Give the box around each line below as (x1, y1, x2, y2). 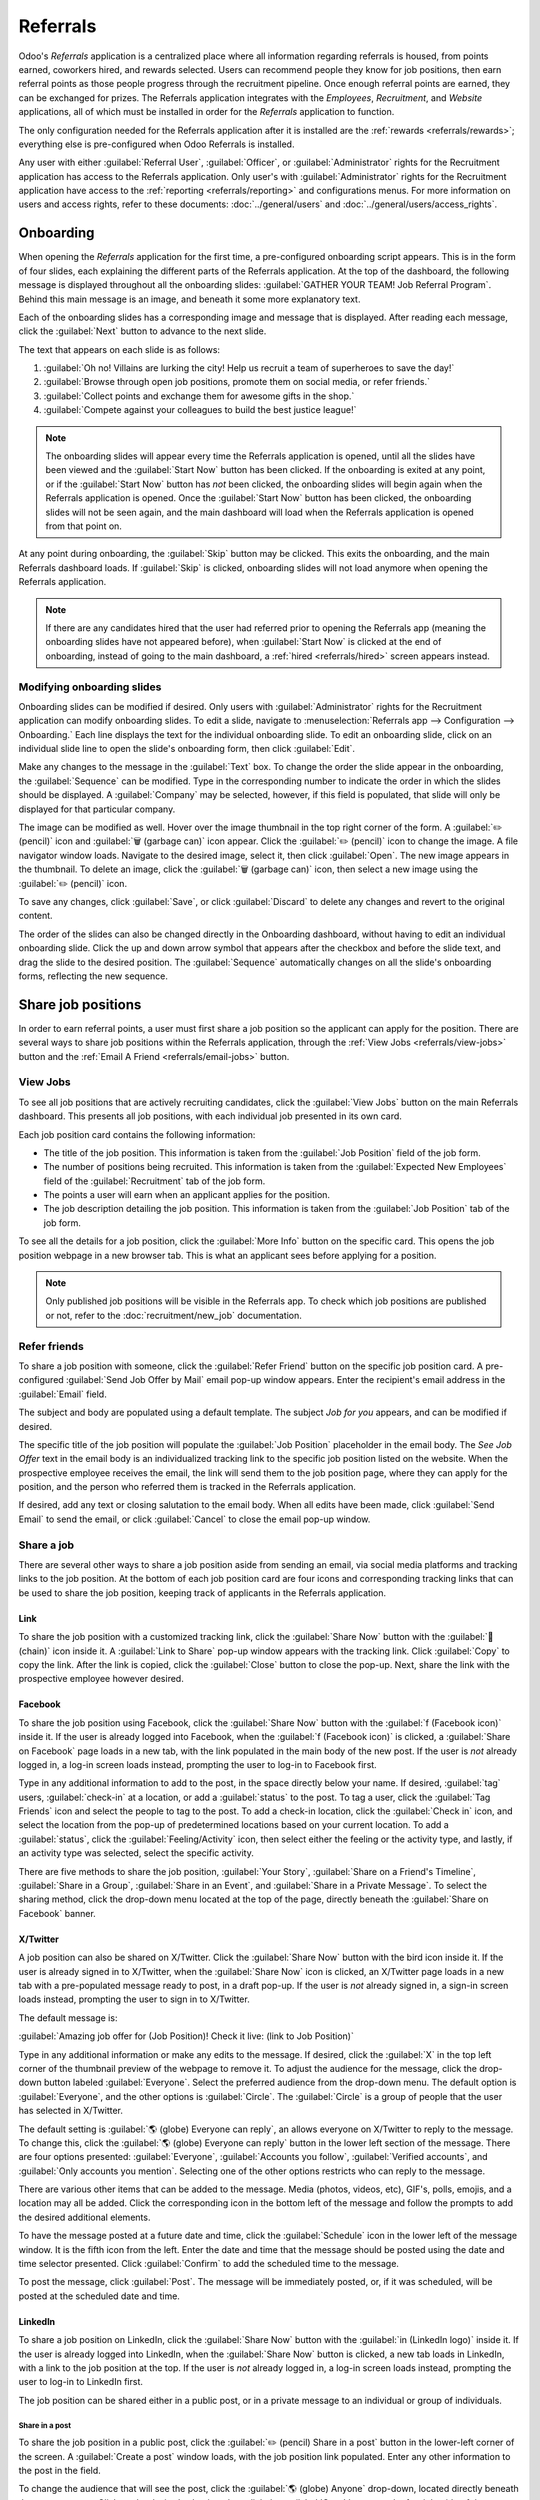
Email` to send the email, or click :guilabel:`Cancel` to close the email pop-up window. (18, 1513, 371, 1525)
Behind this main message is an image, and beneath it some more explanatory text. (18, 293, 361, 305)
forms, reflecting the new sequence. (18, 970, 169, 982)
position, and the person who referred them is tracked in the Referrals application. (18, 1481, 357, 1493)
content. (18, 910, 54, 922)
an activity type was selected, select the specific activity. (18, 1847, 254, 1859)
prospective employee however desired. (18, 1673, 184, 1685)
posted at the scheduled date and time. (18, 2290, 180, 2302)
